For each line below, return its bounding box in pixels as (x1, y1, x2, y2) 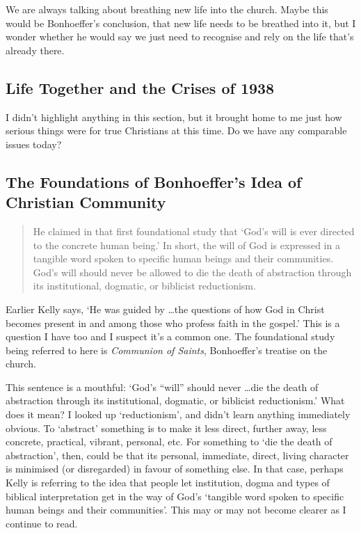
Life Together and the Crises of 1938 (6, 77, 275, 98)
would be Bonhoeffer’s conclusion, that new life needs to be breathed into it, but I (6, 15, 356, 30)
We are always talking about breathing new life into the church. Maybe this (6, 2, 328, 16)
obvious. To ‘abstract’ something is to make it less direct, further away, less (6, 420, 327, 435)
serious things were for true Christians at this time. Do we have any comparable (6, 123, 347, 138)
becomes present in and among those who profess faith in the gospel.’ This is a (6, 315, 340, 330)
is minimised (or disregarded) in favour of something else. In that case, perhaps (6, 461, 344, 476)
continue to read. (6, 516, 78, 530)
